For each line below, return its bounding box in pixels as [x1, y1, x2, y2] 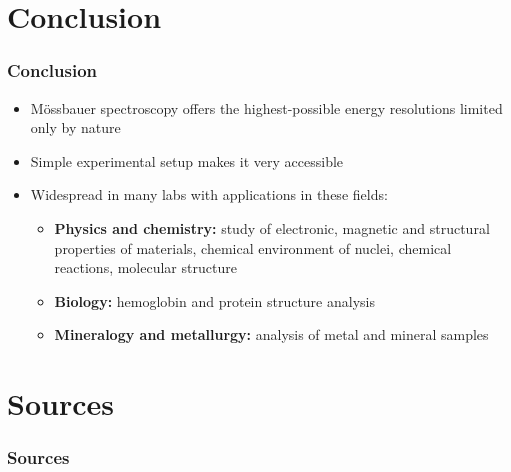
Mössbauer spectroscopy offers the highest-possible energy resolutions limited [30, 97, 503, 118]
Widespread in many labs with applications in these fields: [30, 184, 388, 205]
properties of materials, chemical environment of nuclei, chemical [54, 237, 452, 258]
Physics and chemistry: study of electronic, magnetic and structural [54, 217, 490, 238]
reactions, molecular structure [54, 257, 237, 278]
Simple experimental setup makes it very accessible [30, 150, 344, 171]
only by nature [30, 117, 121, 138]
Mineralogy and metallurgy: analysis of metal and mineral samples [54, 324, 489, 345]
